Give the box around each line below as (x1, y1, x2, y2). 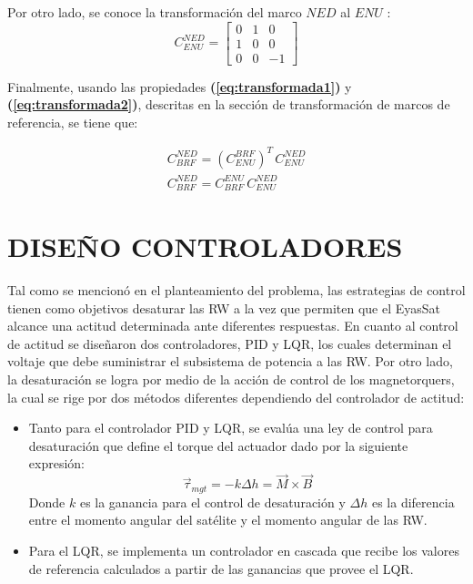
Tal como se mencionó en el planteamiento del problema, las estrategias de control (7, 281, 466, 300)
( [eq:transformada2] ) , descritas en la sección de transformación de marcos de (7, 95, 450, 114)
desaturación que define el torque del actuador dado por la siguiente (28, 435, 408, 455)
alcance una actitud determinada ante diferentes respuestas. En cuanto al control (7, 316, 458, 335)
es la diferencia (371, 492, 455, 511)
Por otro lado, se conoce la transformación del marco (7, 3, 302, 21)
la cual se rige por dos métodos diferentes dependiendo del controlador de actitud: (7, 387, 465, 406)
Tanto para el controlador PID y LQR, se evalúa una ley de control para (28, 418, 433, 437)
